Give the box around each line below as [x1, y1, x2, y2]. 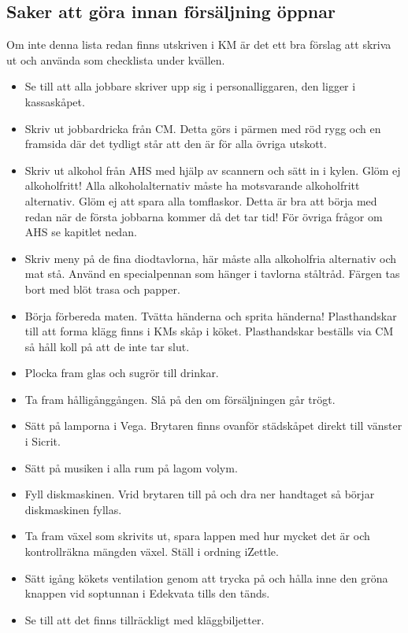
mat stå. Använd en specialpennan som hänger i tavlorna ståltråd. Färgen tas [24, 265, 400, 282]
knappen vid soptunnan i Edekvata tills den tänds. [24, 585, 270, 602]
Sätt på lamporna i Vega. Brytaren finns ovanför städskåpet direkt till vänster [24, 417, 402, 434]
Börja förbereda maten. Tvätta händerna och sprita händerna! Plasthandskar [24, 307, 397, 324]
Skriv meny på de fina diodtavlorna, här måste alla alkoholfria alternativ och [24, 250, 397, 266]
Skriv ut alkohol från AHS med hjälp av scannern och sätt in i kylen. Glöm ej [24, 161, 401, 178]
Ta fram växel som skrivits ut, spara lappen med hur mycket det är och [24, 527, 370, 544]
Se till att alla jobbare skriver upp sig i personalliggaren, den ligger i [24, 78, 356, 94]
